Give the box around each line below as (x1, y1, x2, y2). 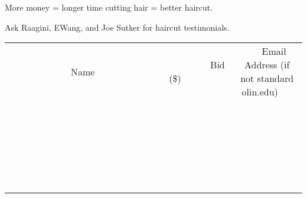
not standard (240, 71, 294, 85)
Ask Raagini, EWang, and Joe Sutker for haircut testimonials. (5, 21, 230, 33)
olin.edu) (241, 85, 278, 99)
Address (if (244, 58, 290, 72)
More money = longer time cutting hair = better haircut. (5, 1, 213, 13)
